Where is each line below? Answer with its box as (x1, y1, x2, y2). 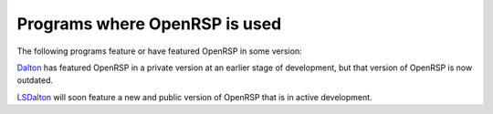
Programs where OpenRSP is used (16, 14, 282, 34)
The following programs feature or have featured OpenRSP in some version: (16, 46, 302, 57)
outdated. (16, 75, 54, 86)
